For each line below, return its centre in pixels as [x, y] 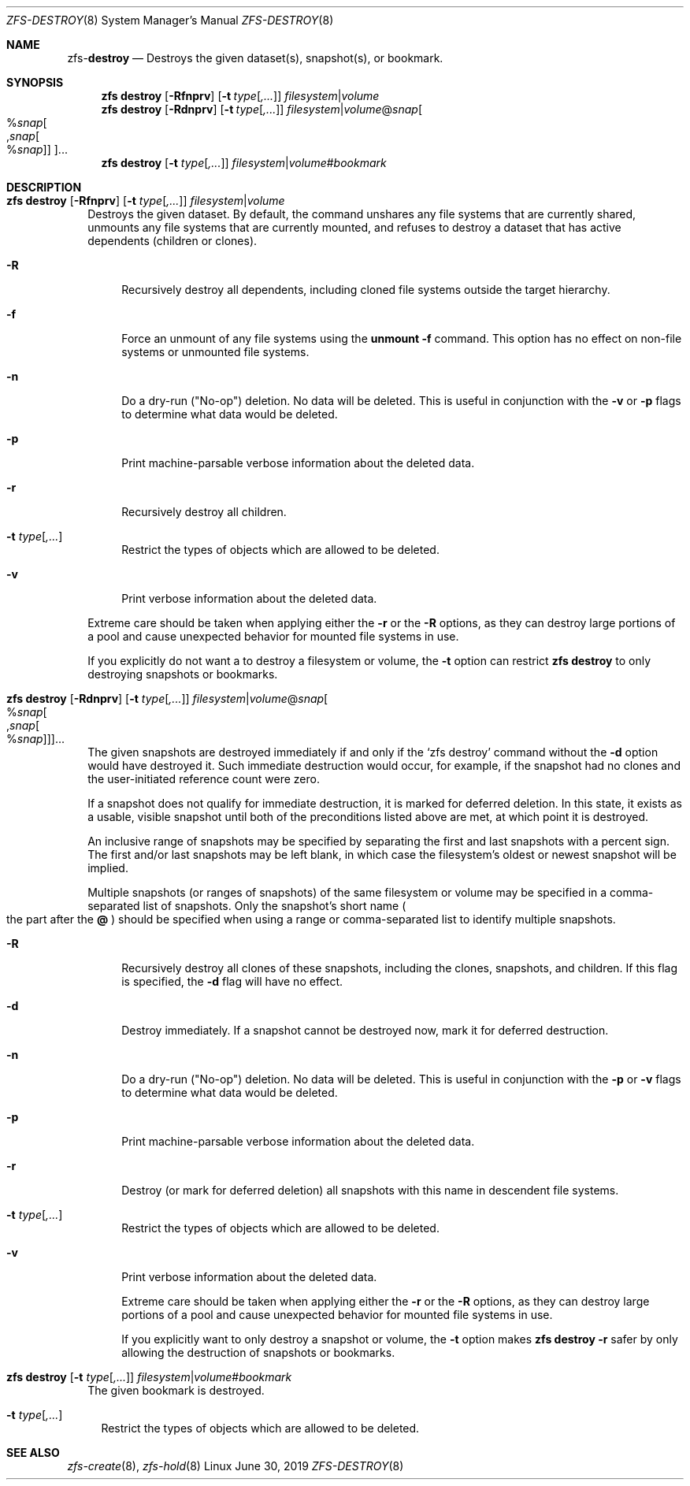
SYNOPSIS [35, 82]
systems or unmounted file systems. [215, 352]
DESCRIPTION [44, 187]
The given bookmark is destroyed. [176, 1390]
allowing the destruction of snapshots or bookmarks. [258, 1352]
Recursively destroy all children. [204, 512]
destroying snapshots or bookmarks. [183, 674]
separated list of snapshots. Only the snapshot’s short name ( [247, 906]
